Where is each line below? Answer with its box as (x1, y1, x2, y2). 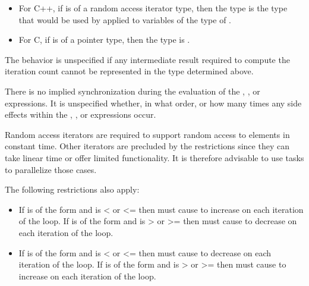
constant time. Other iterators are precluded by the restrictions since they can (5, 140, 289, 152)
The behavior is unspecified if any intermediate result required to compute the (5, 53, 290, 65)
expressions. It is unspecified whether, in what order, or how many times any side (5, 96, 302, 109)
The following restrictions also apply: (5, 183, 140, 196)
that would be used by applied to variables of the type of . (18, 13, 232, 26)
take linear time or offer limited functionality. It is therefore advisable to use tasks (5, 151, 304, 164)
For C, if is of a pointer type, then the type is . (18, 33, 190, 46)
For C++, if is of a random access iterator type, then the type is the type (18, 2, 288, 14)
